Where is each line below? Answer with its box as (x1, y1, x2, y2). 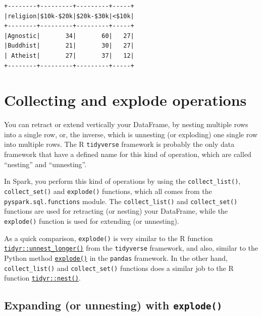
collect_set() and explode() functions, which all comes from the (4, 185, 212, 196)
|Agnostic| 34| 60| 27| (4, 32, 134, 39)
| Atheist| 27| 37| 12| (4, 52, 134, 59)
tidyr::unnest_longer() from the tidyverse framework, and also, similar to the (4, 243, 258, 253)
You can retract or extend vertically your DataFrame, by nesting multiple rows (4, 119, 248, 130)
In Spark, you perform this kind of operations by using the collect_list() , (4, 176, 241, 186)
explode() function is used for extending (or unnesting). (4, 215, 179, 226)
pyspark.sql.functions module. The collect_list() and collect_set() (4, 195, 238, 206)
